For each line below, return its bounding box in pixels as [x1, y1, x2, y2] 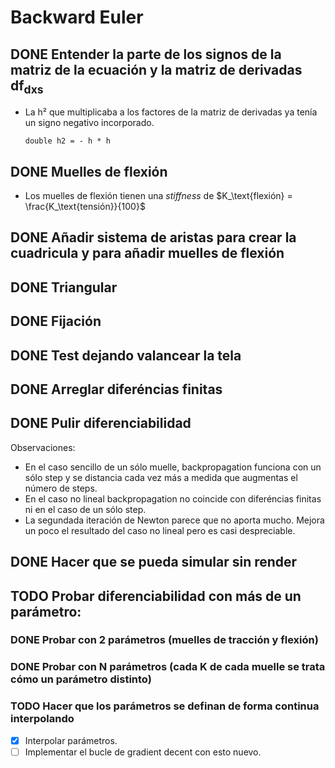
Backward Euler [10, 6, 144, 29]
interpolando [10, 712, 75, 726]
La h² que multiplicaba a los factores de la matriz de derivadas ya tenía [24, 106, 318, 118]
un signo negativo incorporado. [24, 117, 155, 129]
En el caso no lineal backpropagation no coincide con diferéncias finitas [24, 492, 322, 505]
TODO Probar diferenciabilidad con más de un [10, 587, 302, 605]
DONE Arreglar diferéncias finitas [10, 381, 223, 398]
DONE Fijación [10, 313, 102, 330]
